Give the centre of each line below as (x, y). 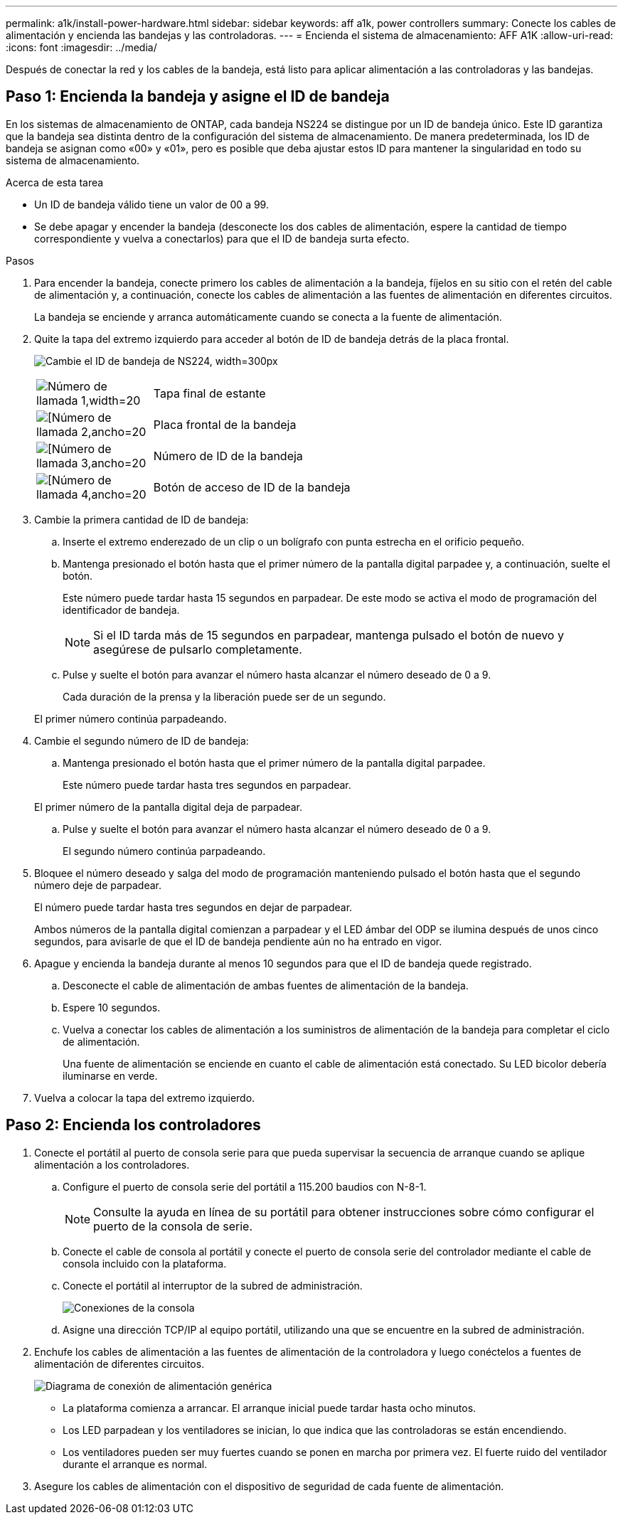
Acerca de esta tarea (55, 182)
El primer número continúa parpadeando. (131, 718)
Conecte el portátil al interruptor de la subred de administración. (213, 1285)
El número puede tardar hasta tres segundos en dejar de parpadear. (193, 907)
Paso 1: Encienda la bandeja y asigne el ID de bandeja (198, 97)
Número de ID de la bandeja (228, 456)
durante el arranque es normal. (135, 1464)
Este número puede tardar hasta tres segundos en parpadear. (207, 785)
